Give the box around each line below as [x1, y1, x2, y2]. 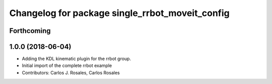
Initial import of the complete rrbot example [22, 62, 112, 68]
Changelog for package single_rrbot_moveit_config [9, 7, 230, 18]
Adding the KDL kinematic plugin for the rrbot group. [22, 55, 131, 62]
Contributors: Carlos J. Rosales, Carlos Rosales [22, 69, 120, 75]
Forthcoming [9, 26, 51, 35]
